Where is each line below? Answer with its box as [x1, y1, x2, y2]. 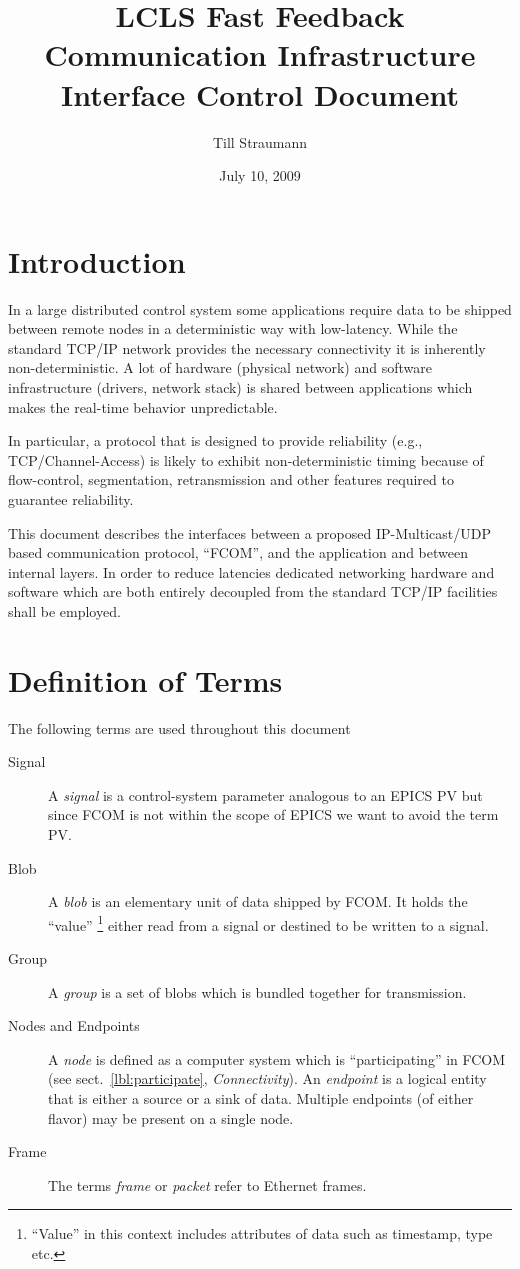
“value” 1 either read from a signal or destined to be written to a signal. [48, 911, 489, 935]
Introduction [8, 240, 186, 281]
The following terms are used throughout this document [8, 717, 351, 738]
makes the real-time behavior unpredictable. [8, 396, 278, 417]
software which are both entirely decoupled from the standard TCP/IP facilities [8, 581, 498, 602]
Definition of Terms [8, 659, 283, 700]
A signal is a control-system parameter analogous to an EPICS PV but [48, 784, 483, 805]
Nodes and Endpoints [8, 1015, 140, 1036]
